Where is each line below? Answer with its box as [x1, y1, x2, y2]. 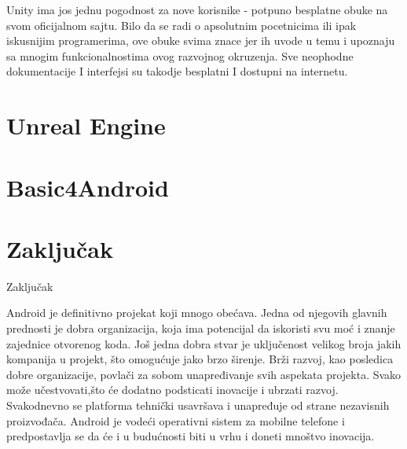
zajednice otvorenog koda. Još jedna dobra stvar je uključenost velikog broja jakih [6, 335, 401, 351]
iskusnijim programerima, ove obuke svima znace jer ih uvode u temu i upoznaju [6, 32, 395, 49]
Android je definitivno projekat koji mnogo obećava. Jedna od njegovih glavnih [6, 304, 387, 321]
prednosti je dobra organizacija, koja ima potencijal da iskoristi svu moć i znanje [6, 320, 395, 337]
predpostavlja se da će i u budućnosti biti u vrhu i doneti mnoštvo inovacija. [6, 428, 375, 444]
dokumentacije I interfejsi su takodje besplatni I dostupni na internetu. [6, 63, 348, 79]
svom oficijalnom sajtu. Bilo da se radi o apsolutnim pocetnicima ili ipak [6, 17, 357, 33]
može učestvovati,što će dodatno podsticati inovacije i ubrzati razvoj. [6, 381, 339, 398]
